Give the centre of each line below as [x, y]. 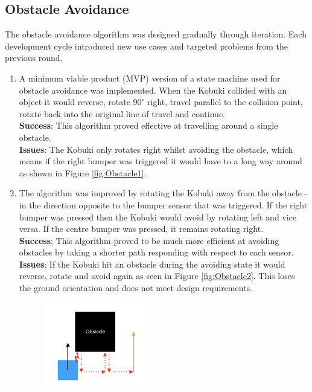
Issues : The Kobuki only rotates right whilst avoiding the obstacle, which [156, 149]
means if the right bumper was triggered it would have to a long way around [161, 161]
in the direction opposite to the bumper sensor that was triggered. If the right [163, 204]
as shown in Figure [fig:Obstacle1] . [83, 172]
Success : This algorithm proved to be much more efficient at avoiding [149, 240]
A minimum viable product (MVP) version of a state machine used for [150, 78]
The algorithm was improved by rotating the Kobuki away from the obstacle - [163, 193]
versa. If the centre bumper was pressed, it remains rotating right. [141, 229]
